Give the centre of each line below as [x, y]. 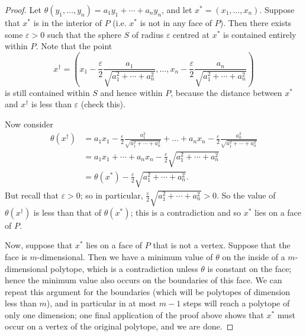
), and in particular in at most [102, 303]
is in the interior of [67, 23]
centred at [191, 34]
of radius [148, 34]
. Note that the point [74, 46]
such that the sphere [84, 34]
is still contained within [47, 92]
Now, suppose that [39, 245]
